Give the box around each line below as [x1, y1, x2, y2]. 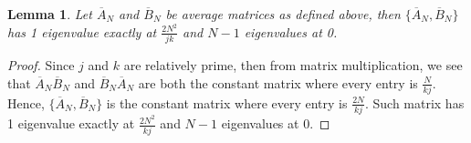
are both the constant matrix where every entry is [138, 73, 418, 92]
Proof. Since [7, 55, 75, 74]
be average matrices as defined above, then [165, 5, 401, 23]
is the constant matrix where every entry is [106, 93, 348, 112]
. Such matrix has [364, 93, 465, 112]
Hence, [7, 93, 45, 112]
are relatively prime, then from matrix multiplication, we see [123, 55, 463, 74]
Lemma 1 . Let [7, 5, 92, 23]
